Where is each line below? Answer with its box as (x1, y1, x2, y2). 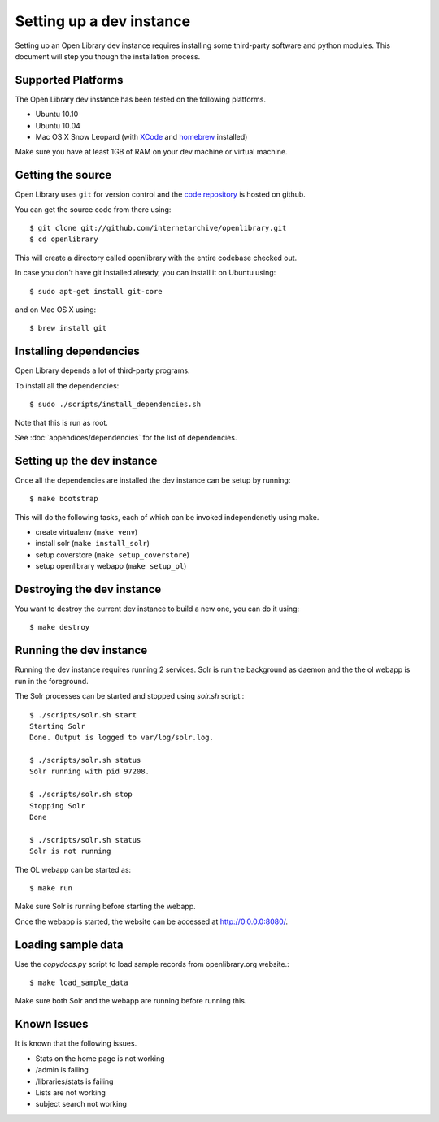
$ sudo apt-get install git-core (29, 287, 163, 296)
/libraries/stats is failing (35, 1077, 114, 1086)
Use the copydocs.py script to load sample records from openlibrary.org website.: (15, 959, 289, 968)
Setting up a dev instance (15, 12, 191, 30)
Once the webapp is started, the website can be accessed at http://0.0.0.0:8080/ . (15, 916, 289, 926)
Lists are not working (35, 1087, 106, 1097)
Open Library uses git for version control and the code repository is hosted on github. (15, 189, 306, 199)
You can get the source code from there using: (15, 204, 172, 214)
